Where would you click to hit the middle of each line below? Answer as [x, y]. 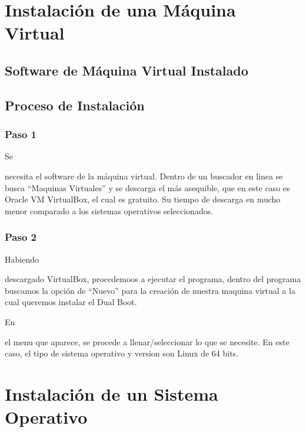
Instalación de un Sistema [112, 393]
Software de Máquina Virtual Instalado [127, 70]
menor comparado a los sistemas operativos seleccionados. [109, 210]
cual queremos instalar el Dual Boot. [71, 302]
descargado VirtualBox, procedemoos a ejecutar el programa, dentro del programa [153, 279]
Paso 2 [21, 237]
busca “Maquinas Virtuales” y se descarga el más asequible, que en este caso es [147, 187]
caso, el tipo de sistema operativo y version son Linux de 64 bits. [122, 353]
